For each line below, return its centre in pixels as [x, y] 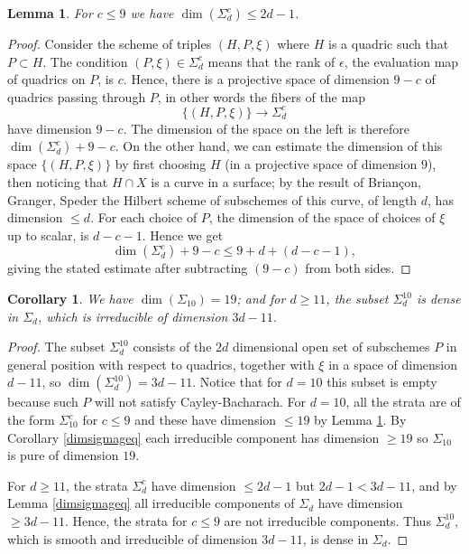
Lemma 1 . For [50, 13]
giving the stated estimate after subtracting [128, 268]
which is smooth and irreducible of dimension [133, 538]
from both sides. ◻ [358, 268]
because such [43, 402]
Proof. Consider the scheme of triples [110, 43]
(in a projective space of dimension [321, 164]
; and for [261, 299]
